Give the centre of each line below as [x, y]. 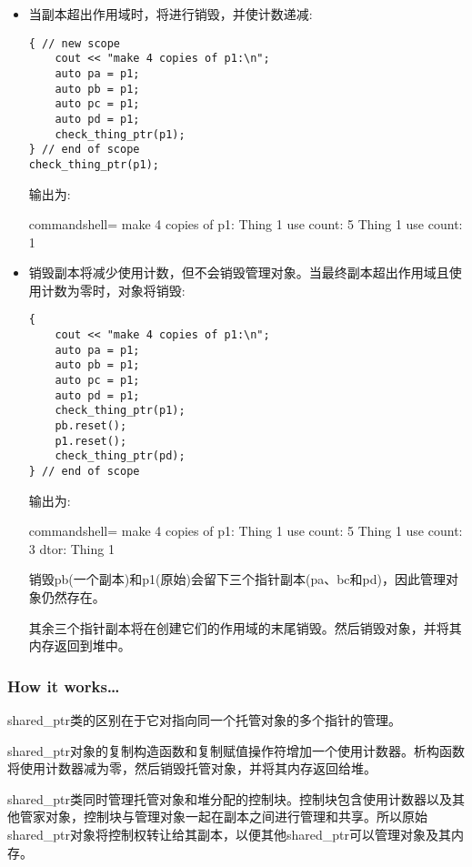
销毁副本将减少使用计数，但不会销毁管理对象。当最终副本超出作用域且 [239, 272]
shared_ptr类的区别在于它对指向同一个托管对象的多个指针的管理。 [205, 720]
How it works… [64, 686]
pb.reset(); [91, 426]
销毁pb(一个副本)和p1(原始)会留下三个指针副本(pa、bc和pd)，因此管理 [237, 579]
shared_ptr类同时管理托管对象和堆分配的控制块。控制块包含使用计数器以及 [230, 798]
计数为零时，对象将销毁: [113, 290]
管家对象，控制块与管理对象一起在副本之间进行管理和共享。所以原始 [223, 817]
